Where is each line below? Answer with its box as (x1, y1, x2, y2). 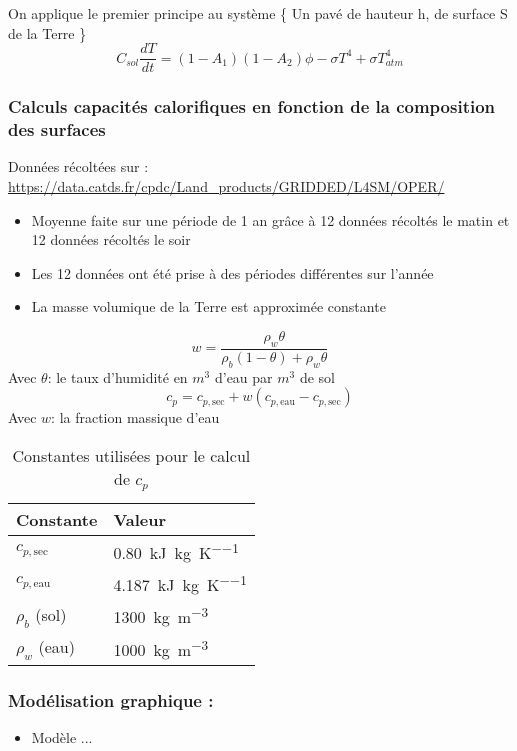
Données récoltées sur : (8, 156, 149, 177)
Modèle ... (31, 727, 93, 748)
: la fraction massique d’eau (51, 407, 220, 428)
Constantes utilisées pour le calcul (12, 443, 251, 467)
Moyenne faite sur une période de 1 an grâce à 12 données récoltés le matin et (31, 209, 510, 230)
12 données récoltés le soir (31, 229, 191, 250)
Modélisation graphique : (8, 687, 214, 712)
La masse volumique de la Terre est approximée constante (31, 296, 386, 317)
